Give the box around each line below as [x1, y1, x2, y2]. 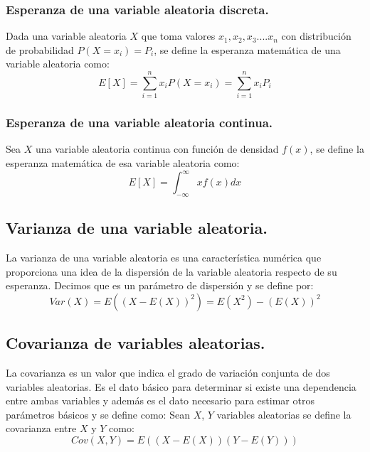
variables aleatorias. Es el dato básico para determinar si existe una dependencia [6, 379, 356, 394]
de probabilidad [6, 42, 74, 57]
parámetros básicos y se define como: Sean [6, 407, 190, 421]
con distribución [281, 28, 351, 43]
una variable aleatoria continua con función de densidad [35, 141, 279, 156]
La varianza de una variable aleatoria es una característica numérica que [6, 250, 322, 265]
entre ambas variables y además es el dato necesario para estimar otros [6, 393, 314, 408]
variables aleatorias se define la [216, 407, 351, 421]
